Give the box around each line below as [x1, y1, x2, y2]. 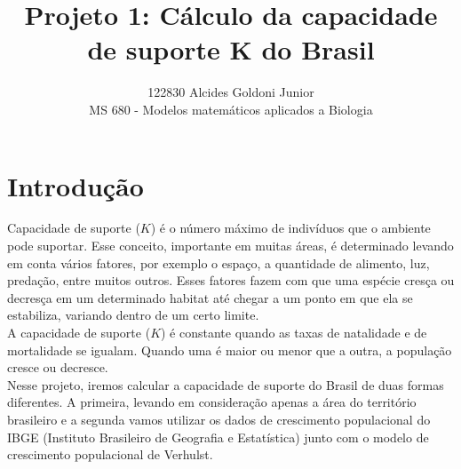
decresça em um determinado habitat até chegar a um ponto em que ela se [7, 288, 413, 306]
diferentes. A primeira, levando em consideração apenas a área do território [7, 393, 417, 411]
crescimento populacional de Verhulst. [7, 445, 213, 464]
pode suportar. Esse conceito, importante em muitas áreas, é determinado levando [7, 236, 454, 255]
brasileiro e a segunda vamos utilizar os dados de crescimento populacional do [7, 409, 431, 428]
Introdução [7, 167, 144, 203]
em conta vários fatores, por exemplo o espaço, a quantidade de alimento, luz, [7, 253, 430, 272]
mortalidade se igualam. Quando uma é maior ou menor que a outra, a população [7, 340, 452, 359]
